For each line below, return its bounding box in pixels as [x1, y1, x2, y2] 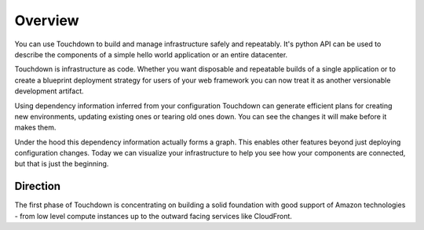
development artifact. [14, 86, 84, 96]
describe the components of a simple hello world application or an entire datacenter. [14, 49, 288, 59]
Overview [14, 12, 79, 29]
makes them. [14, 122, 57, 133]
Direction [14, 180, 61, 193]
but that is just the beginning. [14, 159, 109, 169]
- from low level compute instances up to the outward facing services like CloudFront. [14, 211, 292, 221]
